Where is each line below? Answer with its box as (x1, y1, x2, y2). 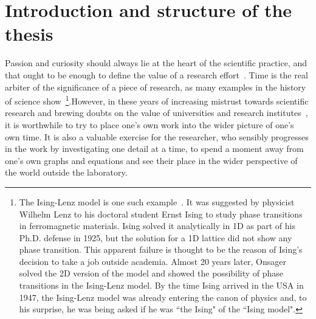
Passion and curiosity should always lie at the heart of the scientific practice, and (5, 57, 307, 69)
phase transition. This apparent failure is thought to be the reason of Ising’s (19, 243, 303, 256)
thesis (5, 21, 53, 46)
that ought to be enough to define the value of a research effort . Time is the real (5, 68, 308, 81)
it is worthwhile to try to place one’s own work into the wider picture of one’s (5, 118, 294, 131)
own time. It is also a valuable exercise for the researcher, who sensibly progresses (5, 130, 309, 143)
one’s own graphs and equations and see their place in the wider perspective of (5, 154, 298, 166)
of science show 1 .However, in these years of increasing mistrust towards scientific (5, 93, 309, 107)
